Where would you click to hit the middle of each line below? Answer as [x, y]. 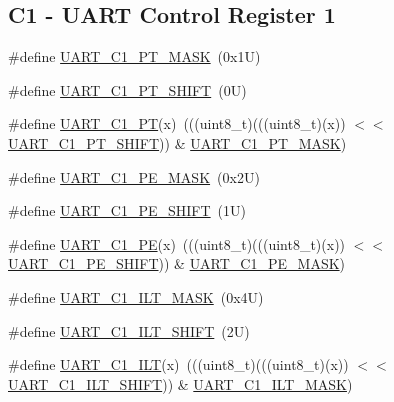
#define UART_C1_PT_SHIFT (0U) [127, 89]
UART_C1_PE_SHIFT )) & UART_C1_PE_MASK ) [177, 263]
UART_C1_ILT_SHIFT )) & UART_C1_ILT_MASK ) [180, 383]
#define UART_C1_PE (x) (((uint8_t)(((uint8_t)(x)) [177, 243]
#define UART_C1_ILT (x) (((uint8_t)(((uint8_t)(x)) [178, 364]
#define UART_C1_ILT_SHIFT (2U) [129, 330]
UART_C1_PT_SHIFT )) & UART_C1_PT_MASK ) [177, 142]
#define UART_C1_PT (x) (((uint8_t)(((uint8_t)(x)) [177, 123]
